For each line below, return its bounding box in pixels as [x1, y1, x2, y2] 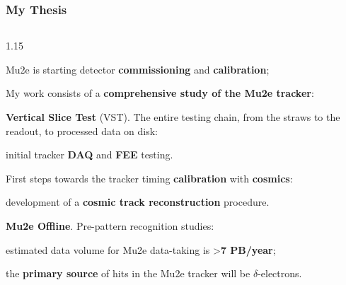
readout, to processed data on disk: [6, 123, 158, 138]
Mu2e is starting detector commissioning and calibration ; [6, 62, 270, 76]
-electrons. [258, 266, 302, 281]
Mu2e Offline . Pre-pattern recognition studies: [6, 218, 214, 233]
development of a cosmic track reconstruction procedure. [6, 194, 270, 209]
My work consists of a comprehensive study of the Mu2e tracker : [6, 86, 314, 100]
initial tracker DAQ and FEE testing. [6, 147, 173, 162]
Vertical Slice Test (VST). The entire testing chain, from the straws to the [6, 110, 340, 124]
